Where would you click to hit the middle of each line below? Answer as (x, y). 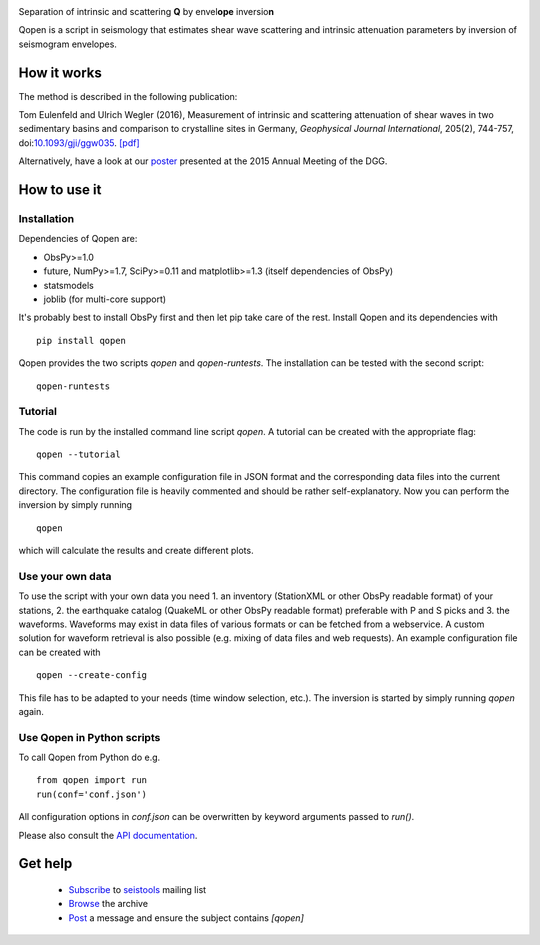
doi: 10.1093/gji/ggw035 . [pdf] (79, 142)
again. (31, 711)
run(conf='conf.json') (92, 794)
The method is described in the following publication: (128, 96)
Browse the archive (108, 904)
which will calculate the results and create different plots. (136, 551)
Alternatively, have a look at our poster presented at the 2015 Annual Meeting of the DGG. (203, 161)
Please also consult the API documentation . (108, 835)
